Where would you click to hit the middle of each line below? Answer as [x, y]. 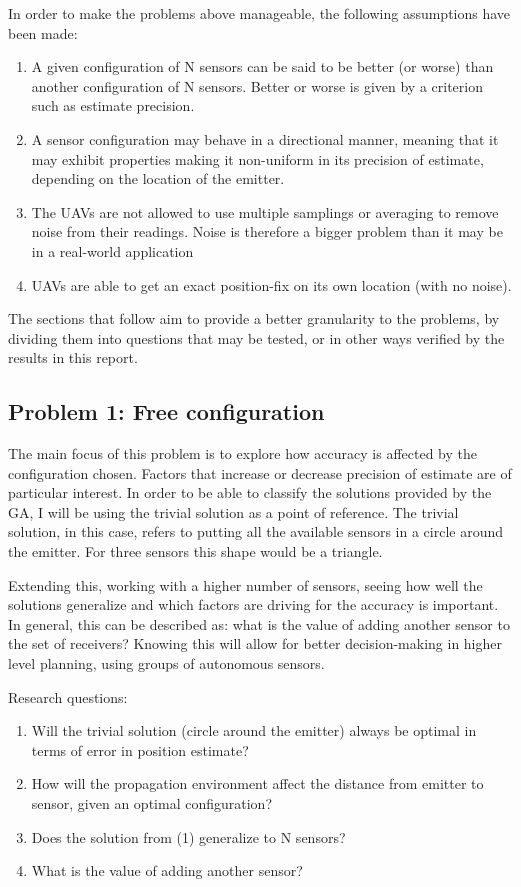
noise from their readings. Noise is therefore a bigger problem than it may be [267, 231]
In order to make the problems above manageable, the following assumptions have [259, 13]
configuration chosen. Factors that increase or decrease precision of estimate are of [260, 472]
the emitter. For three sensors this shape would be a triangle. [195, 551]
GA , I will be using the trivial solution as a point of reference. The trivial [233, 511]
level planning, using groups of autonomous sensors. [166, 663]
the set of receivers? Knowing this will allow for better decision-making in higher [255, 643]
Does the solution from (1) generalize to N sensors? [188, 836]
